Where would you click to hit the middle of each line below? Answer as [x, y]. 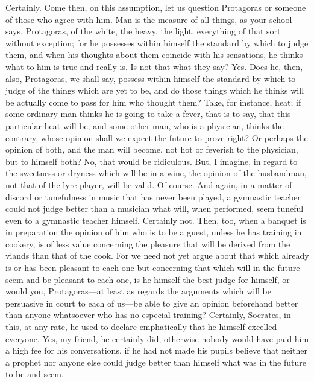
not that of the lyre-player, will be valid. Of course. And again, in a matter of [149, 184]
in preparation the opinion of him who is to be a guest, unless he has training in [154, 232]
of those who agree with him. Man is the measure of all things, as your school [149, 19]
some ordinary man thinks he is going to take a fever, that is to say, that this [148, 114]
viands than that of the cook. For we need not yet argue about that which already [157, 256]
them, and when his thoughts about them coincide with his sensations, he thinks [154, 55]
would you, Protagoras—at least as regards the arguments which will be [138, 291]
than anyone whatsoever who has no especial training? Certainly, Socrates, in [148, 315]
